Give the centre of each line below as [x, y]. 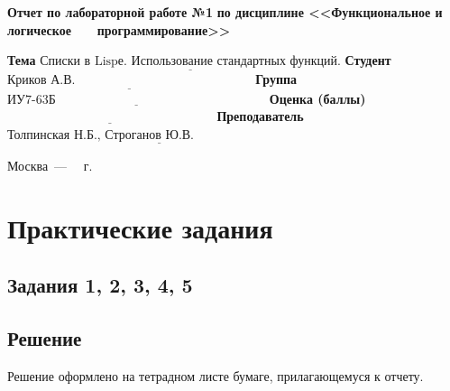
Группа [276, 79]
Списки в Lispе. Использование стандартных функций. [190, 62]
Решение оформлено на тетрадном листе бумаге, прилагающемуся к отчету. [216, 375]
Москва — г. [50, 166]
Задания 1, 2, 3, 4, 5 [100, 285]
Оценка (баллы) [317, 98]
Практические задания [140, 227]
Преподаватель [260, 116]
